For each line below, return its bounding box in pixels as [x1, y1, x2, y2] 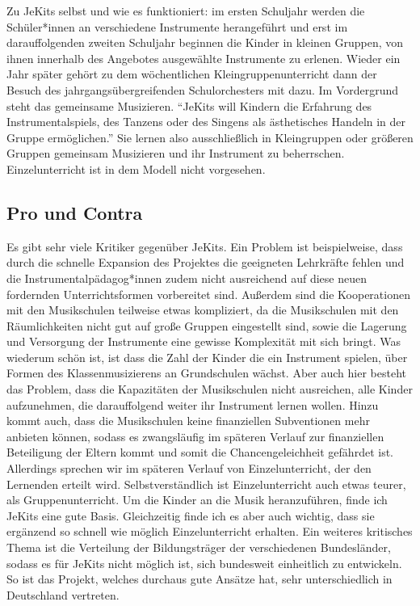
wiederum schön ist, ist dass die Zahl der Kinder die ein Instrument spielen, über [6, 348, 408, 365]
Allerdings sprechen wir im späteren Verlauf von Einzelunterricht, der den [6, 460, 372, 477]
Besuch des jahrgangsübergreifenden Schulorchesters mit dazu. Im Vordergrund [6, 81, 399, 98]
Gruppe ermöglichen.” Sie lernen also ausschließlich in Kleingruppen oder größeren [6, 128, 414, 145]
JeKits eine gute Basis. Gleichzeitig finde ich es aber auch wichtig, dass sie [6, 507, 375, 524]
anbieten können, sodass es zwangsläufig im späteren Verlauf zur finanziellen [6, 427, 384, 444]
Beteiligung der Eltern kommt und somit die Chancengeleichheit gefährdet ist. [6, 444, 393, 461]
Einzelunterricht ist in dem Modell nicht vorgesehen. [6, 160, 266, 177]
